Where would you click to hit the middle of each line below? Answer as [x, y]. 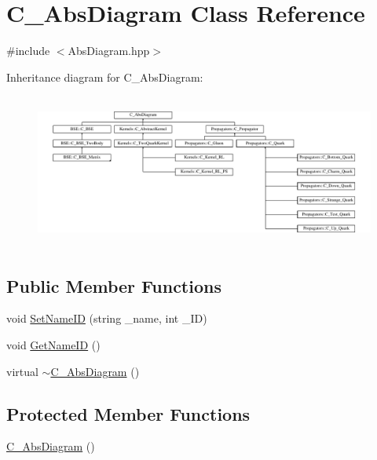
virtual [22, 371]
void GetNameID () [53, 345]
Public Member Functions [114, 285]
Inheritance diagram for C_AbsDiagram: [105, 77]
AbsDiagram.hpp [109, 51]
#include [28, 51]
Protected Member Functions [128, 413]
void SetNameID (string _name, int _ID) [107, 318]
